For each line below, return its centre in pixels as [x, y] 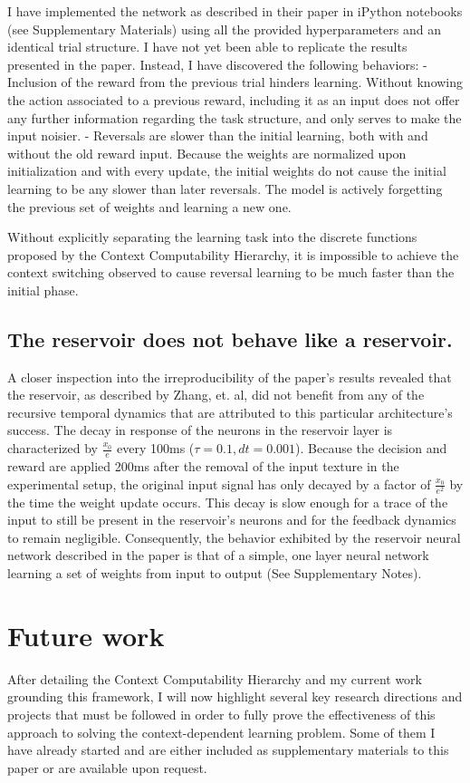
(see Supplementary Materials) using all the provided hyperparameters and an [224, 29]
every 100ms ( [156, 448]
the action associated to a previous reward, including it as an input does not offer [234, 99]
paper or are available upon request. [107, 767]
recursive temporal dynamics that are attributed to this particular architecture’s [230, 412]
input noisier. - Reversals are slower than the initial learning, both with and [218, 135]
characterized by [53, 448]
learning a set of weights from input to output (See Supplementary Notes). [215, 573]
